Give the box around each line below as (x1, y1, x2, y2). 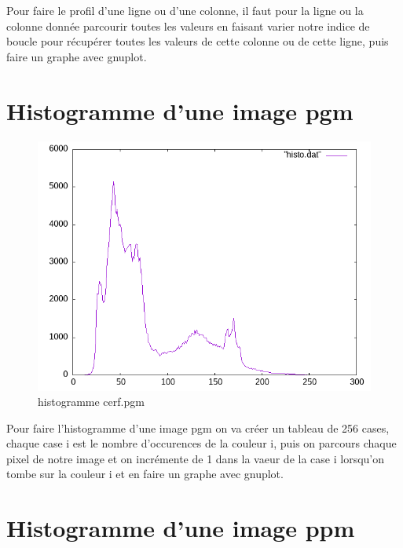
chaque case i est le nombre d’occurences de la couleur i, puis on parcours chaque (6, 435, 397, 451)
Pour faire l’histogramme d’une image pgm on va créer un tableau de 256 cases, (6, 419, 390, 436)
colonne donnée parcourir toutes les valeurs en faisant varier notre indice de (6, 17, 370, 34)
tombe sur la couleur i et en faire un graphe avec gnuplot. (6, 466, 284, 482)
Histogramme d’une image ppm (6, 512, 355, 544)
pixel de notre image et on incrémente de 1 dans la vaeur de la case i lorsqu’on (6, 450, 384, 466)
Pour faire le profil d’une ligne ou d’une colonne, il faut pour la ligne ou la (6, 2, 364, 18)
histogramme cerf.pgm (38, 393, 145, 410)
